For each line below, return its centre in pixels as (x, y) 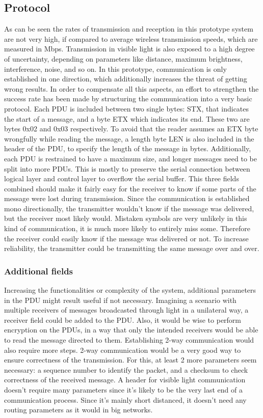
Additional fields (39, 271)
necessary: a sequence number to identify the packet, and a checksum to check (126, 369)
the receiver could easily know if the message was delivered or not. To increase (126, 238)
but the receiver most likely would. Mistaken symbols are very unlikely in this (126, 218)
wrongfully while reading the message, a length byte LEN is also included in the (129, 138)
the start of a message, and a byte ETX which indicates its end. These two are (127, 118)
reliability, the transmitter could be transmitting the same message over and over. (132, 248)
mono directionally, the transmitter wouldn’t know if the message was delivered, (129, 208)
